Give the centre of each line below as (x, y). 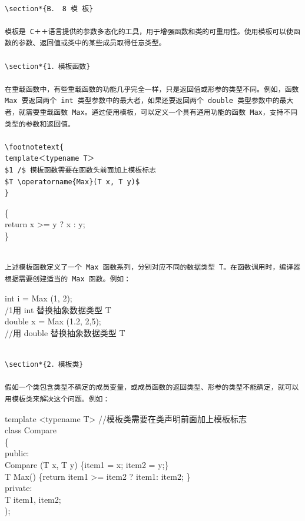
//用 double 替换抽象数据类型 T (65, 333)
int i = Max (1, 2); (39, 298)
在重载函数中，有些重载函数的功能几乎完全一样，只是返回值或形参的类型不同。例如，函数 (152, 89)
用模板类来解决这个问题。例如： (57, 399)
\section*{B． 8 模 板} (49, 9)
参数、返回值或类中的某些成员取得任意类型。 (92, 43)
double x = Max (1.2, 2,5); (53, 321)
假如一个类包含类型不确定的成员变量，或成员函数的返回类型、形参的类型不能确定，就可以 (152, 388)
